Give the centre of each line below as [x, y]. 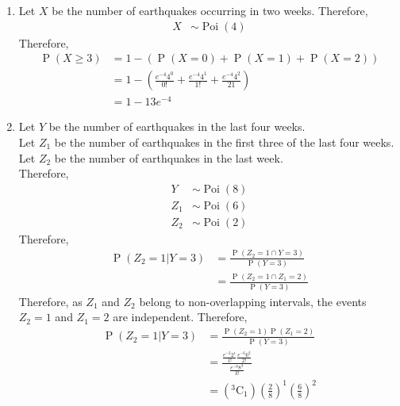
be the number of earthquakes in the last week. [169, 157]
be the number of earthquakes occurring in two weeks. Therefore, [210, 10]
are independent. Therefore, [180, 317]
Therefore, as [50, 301]
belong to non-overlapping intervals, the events [253, 301]
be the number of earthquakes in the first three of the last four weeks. [224, 142]
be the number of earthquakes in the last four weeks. [177, 126]
